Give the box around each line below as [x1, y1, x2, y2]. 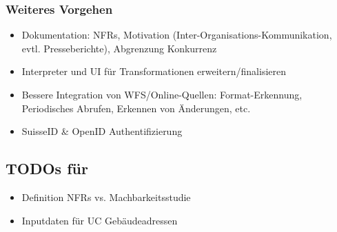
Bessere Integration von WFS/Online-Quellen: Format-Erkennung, [21, 87, 303, 101]
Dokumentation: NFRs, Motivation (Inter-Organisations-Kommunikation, [21, 28, 332, 42]
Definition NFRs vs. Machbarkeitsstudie [21, 189, 191, 204]
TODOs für [6, 158, 88, 179]
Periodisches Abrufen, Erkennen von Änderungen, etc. [21, 101, 251, 115]
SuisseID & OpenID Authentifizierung [21, 124, 183, 138]
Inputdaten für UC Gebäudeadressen [21, 213, 178, 227]
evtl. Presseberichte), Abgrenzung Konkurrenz [21, 41, 217, 55]
